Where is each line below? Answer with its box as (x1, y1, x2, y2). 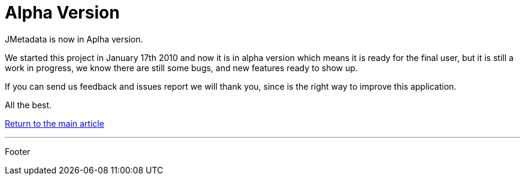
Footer (5, 146, 31, 157)
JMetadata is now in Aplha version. (5, 33, 143, 44)
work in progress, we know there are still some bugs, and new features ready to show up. (5, 62, 358, 73)
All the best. (5, 99, 52, 110)
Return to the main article (5, 118, 104, 129)
